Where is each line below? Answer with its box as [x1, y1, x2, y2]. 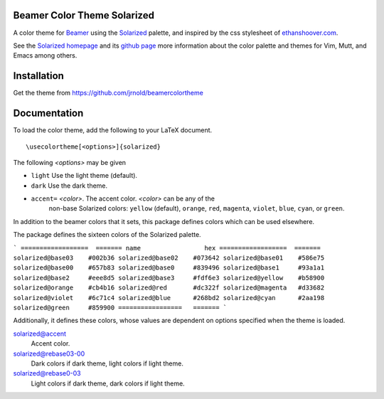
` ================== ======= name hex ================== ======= [13, 244, 321, 252]
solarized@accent [13, 329, 67, 338]
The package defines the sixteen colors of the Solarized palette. [13, 230, 202, 239]
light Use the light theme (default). [31, 171, 138, 180]
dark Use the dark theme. [31, 181, 108, 190]
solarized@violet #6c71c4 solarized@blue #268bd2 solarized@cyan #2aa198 [13, 294, 325, 302]
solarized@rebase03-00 [13, 349, 85, 358]
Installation [13, 70, 64, 82]
